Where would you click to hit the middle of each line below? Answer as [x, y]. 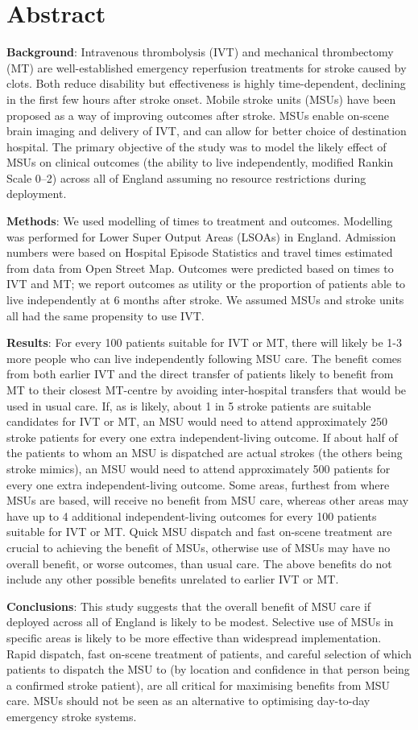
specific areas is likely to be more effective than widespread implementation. [194, 637]
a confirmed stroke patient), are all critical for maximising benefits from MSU [199, 685]
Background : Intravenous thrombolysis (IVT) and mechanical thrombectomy [200, 52]
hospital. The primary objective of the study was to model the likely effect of [197, 146]
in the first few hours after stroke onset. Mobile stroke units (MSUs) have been [201, 99]
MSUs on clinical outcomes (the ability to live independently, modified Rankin [200, 162]
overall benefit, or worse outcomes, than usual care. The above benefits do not [199, 563]
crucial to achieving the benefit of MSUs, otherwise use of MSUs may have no [199, 547]
